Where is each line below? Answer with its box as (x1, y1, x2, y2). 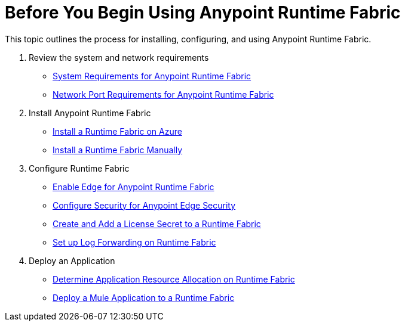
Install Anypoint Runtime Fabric (29, 107, 151, 118)
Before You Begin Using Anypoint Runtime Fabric (5, 2, 401, 23)
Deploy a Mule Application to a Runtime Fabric (53, 292, 235, 303)
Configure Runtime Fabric (29, 163, 130, 173)
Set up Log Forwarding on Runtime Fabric (53, 237, 216, 247)
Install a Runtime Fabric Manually (53, 144, 183, 155)
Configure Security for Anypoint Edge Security (53, 200, 236, 210)
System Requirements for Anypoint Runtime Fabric (53, 70, 251, 81)
